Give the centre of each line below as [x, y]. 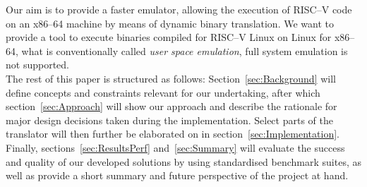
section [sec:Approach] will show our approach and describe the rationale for [172, 106]
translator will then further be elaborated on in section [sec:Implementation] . [173, 134]
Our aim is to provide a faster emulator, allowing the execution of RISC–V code [179, 9]
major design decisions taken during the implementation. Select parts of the [169, 120]
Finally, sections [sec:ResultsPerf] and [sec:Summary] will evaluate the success [175, 147]
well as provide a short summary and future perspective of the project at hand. [177, 175]
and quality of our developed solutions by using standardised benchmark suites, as [183, 161]
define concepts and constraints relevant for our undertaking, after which [163, 92]
